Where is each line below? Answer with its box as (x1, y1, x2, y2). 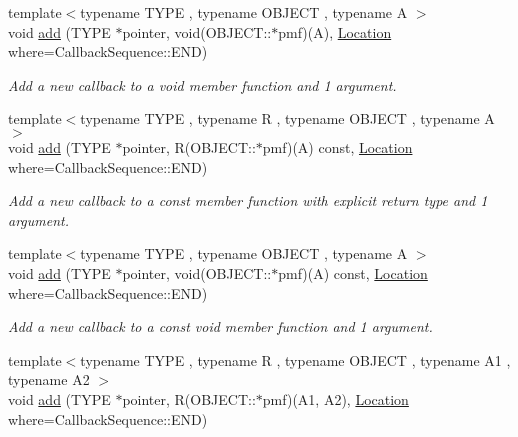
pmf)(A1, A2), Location (262, 388, 409, 409)
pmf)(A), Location (278, 21, 392, 42)
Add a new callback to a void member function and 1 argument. (8, 74, 397, 95)
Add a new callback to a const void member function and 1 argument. (8, 316, 433, 337)
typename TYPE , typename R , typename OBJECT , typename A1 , (80, 349, 511, 370)
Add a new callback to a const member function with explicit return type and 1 (8, 190, 488, 211)
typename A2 (8, 369, 90, 390)
